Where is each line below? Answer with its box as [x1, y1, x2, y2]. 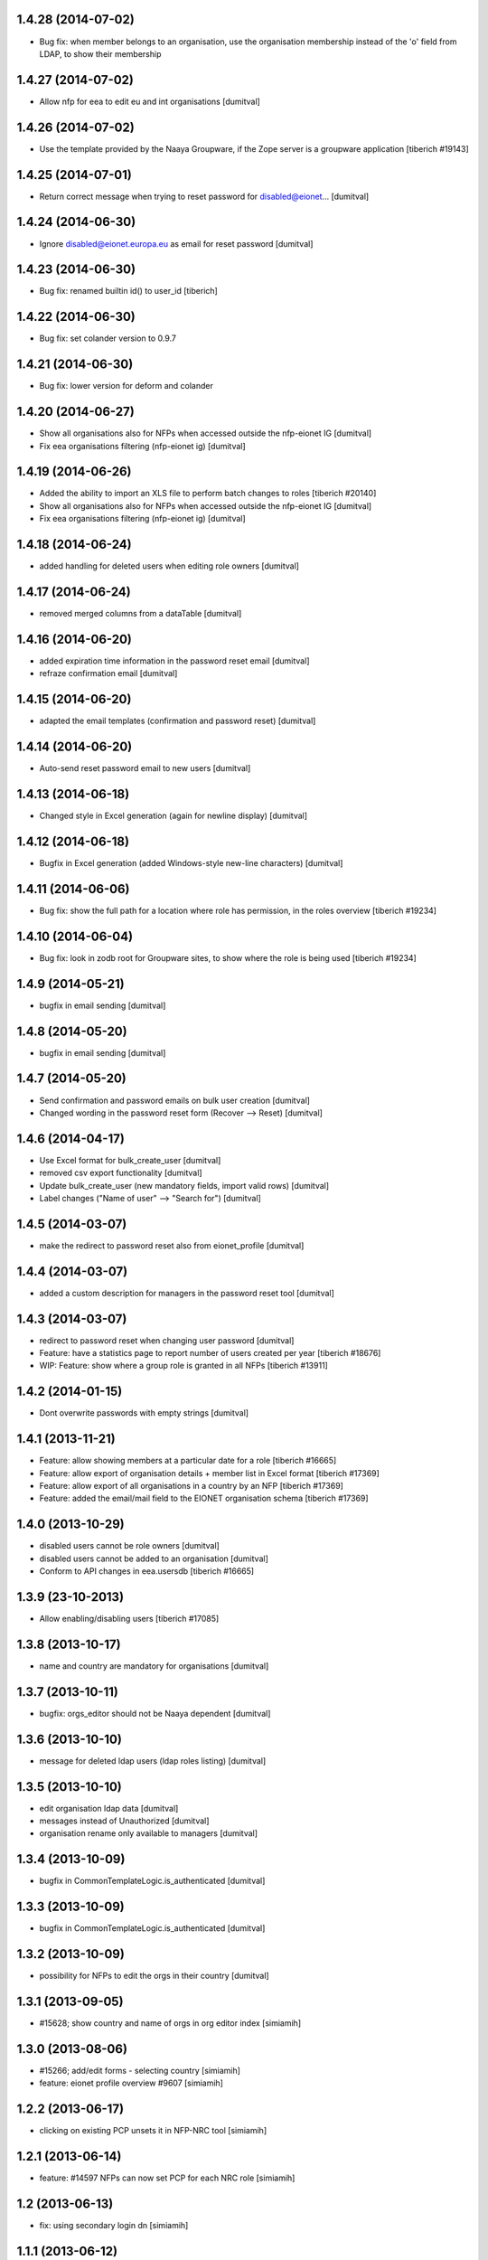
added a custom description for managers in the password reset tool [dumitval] [39, 1287, 334, 1298]
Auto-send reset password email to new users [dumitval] [39, 763, 251, 774]
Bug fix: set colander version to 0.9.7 [39, 333, 176, 344]
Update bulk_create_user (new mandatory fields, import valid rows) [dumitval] [39, 1180, 330, 1191]
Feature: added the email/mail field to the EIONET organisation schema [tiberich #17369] [39, 1493, 370, 1504]
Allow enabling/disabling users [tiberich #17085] [39, 1614, 220, 1624]
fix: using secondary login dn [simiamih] [39, 2220, 189, 2231]
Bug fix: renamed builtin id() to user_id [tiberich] [39, 286, 219, 297]
